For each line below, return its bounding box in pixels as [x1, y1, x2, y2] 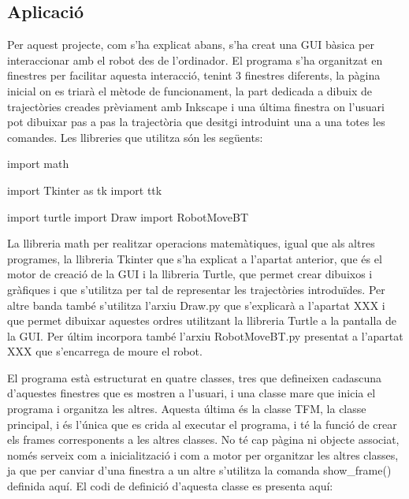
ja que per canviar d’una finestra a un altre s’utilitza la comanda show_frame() [7, 462, 392, 479]
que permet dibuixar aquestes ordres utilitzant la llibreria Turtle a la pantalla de [7, 312, 397, 329]
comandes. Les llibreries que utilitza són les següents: [7, 128, 263, 145]
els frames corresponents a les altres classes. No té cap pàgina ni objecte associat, [7, 431, 400, 448]
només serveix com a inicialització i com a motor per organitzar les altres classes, [7, 446, 399, 463]
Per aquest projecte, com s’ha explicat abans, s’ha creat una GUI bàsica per [7, 36, 374, 53]
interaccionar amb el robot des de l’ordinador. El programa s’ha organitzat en [7, 51, 383, 68]
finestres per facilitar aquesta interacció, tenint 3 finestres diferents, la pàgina [7, 67, 381, 84]
